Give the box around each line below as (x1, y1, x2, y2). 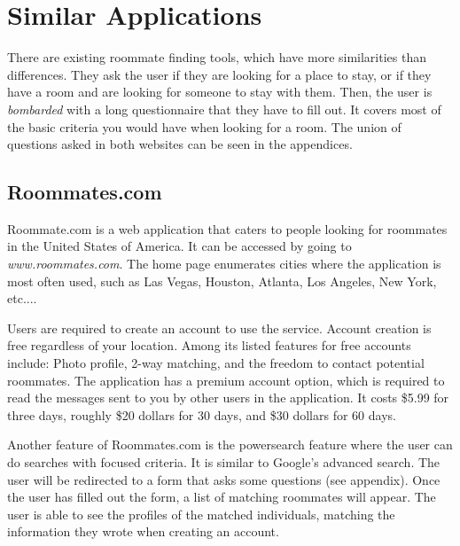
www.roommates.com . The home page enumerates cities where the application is (7, 254, 441, 273)
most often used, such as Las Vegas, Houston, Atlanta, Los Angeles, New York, (7, 271, 437, 290)
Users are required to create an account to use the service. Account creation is (7, 318, 432, 337)
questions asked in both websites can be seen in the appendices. (7, 135, 353, 153)
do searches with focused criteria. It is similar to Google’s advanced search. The (7, 453, 441, 472)
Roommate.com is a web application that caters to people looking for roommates (7, 219, 448, 238)
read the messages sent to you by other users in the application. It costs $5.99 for (7, 388, 449, 407)
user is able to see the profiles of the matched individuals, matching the (7, 504, 395, 523)
